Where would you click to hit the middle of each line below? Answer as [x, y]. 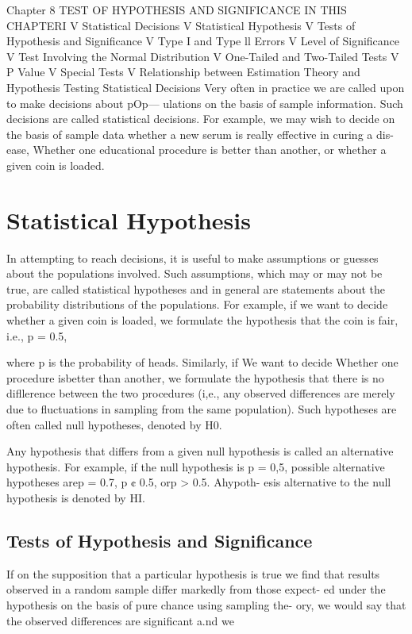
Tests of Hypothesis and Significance [160, 540]
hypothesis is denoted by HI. [76, 497]
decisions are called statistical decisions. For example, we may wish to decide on [201, 119]
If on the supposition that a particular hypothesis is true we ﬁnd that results [193, 573]
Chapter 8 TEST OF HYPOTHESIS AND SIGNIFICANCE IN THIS [177, 10]
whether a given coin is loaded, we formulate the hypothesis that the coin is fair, [202, 320]
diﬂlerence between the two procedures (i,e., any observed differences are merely [201, 393]
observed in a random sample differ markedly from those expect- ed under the [196, 589]
